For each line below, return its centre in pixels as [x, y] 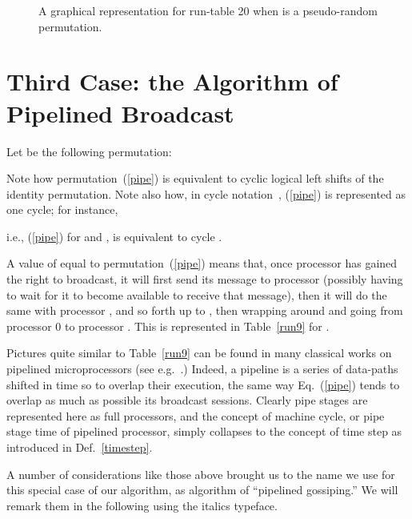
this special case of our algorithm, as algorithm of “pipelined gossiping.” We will [202, 490]
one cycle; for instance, [62, 209]
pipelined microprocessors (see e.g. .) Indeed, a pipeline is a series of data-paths [202, 369]
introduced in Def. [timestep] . [80, 447]
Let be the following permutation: [89, 151]
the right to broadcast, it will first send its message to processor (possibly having [205, 279]
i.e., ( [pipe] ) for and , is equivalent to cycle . [114, 236]
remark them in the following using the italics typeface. [142, 505]
